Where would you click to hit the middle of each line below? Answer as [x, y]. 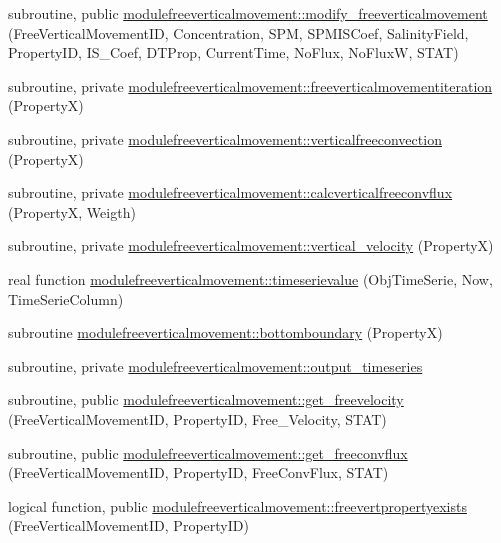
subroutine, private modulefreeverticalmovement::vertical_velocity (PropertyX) [251, 245]
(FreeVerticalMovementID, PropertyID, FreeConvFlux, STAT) [198, 472]
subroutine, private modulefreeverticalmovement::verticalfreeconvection [225, 138]
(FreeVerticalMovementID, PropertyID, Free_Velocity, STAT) [197, 418]
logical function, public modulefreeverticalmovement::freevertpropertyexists [237, 505]
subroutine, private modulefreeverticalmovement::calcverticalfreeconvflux [230, 192]
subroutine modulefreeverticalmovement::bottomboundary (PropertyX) [225, 332]
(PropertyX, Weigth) [72, 211]
